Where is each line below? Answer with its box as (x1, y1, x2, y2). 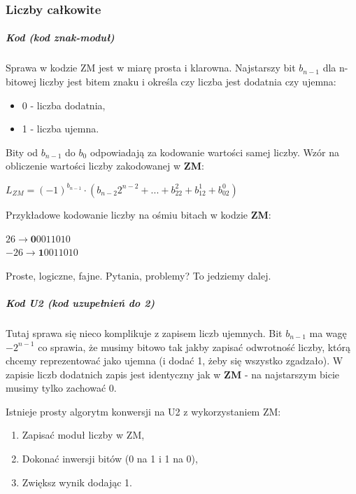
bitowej (6, 74, 36, 88)
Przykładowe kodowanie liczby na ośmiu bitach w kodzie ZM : (6, 207, 271, 221)
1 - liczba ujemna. (22, 121, 99, 136)
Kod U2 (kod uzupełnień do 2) (6, 295, 155, 310)
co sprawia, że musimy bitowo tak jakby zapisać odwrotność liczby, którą (38, 339, 351, 354)
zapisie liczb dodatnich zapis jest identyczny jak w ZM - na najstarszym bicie (6, 366, 340, 381)
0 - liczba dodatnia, (22, 97, 106, 112)
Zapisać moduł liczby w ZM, (22, 427, 145, 442)
